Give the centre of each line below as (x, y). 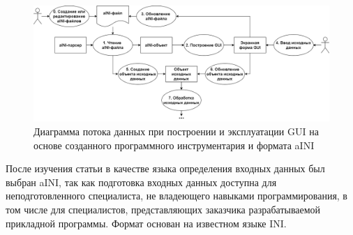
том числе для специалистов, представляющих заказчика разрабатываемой (163, 210)
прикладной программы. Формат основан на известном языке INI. (146, 223)
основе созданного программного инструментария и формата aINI (174, 145)
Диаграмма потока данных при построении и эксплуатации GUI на (176, 131)
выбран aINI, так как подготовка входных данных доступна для (141, 182)
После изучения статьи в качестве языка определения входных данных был (165, 168)
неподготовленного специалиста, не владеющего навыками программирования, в (176, 196)
